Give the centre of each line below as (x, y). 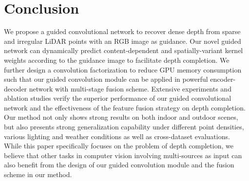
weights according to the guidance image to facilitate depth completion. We (117, 60)
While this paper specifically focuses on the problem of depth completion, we (119, 146)
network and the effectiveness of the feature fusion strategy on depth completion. (125, 107)
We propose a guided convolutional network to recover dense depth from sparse (122, 31)
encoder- (223, 79)
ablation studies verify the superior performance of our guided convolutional (118, 98)
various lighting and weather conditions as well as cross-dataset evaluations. (117, 136)
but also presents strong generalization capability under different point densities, (124, 127)
